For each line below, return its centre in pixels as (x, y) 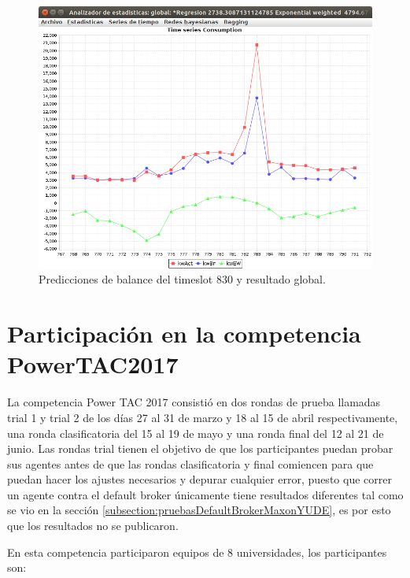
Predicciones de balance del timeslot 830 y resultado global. (182, 279)
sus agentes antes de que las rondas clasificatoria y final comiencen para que (190, 463)
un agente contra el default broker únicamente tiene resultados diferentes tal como (205, 494)
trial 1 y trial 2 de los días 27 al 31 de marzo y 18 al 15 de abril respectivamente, (203, 417)
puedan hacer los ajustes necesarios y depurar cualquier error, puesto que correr (199, 479)
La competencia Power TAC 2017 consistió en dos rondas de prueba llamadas (194, 402)
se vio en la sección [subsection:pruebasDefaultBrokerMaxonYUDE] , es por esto (199, 510)
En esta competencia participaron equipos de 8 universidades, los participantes (197, 552)
